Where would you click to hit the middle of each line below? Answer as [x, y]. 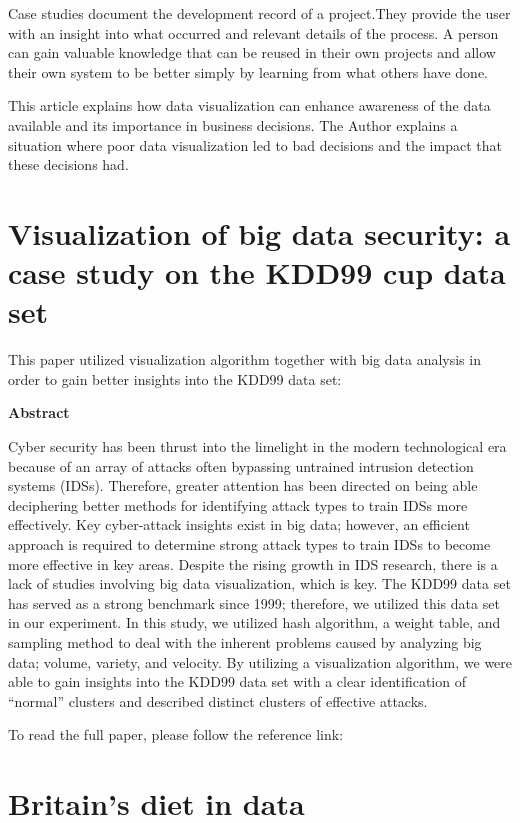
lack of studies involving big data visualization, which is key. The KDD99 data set [259, 583]
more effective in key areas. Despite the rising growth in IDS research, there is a [253, 563]
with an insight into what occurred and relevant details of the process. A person [253, 32]
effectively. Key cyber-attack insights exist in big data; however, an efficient [239, 524]
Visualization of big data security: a [259, 232]
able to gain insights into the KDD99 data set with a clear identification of [237, 681]
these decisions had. [68, 164]
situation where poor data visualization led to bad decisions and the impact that [255, 144]
